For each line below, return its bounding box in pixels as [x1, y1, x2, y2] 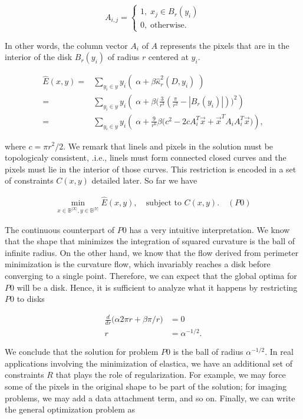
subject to [146, 199, 182, 208]
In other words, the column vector [5, 39, 128, 51]
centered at [148, 51, 189, 63]
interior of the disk [5, 51, 73, 63]
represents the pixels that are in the [160, 39, 289, 51]
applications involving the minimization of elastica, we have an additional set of [5, 357, 292, 369]
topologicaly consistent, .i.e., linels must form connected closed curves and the [5, 151, 286, 164]
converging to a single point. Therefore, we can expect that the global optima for [5, 270, 297, 282]
